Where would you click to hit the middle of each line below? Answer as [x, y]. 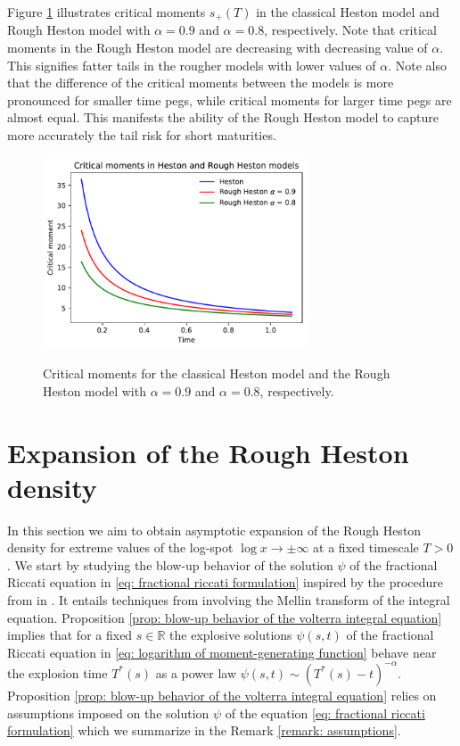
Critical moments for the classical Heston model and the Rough [217, 373]
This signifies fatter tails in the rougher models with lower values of [192, 65]
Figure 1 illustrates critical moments [107, 12]
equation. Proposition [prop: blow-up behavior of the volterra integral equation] [225, 617]
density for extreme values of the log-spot [120, 547]
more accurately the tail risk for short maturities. [142, 135]
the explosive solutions [231, 635]
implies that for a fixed [70, 635]
